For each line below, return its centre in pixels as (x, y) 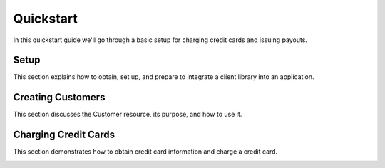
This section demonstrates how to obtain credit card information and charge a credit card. (145, 152)
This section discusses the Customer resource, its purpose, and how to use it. (128, 115)
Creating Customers (59, 97)
